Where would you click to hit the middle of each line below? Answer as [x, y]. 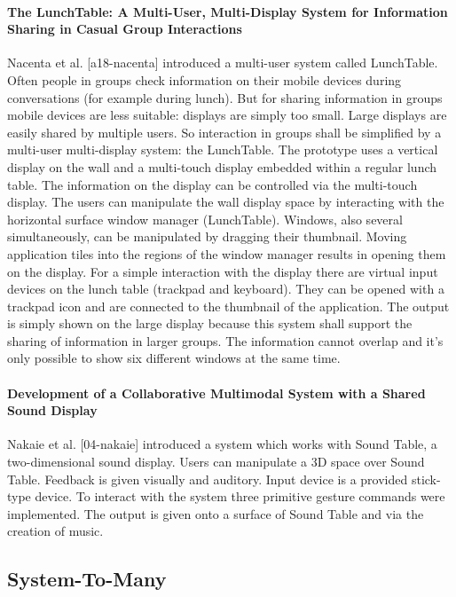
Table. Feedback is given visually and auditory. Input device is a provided [208, 479]
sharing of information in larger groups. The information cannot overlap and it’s [225, 340]
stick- [426, 479]
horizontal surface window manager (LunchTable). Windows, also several [205, 219]
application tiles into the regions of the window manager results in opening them [227, 253]
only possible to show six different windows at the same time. [174, 358]
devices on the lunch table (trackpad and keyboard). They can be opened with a [226, 289]
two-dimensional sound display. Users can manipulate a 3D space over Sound [216, 462]
